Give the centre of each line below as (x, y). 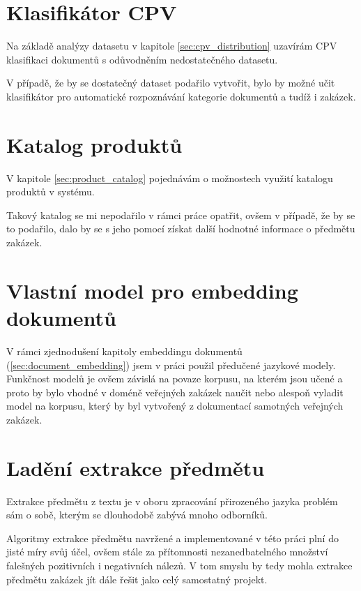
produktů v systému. (51, 192)
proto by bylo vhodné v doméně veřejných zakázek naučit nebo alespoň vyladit (175, 392)
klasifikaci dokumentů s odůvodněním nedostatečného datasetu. (142, 59)
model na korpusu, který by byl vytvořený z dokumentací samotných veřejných (175, 406)
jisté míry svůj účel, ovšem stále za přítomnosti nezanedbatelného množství (167, 552)
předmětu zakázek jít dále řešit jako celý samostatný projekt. (137, 579)
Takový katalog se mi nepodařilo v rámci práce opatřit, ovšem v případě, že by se (181, 215)
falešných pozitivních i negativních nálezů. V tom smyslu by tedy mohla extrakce (179, 565)
